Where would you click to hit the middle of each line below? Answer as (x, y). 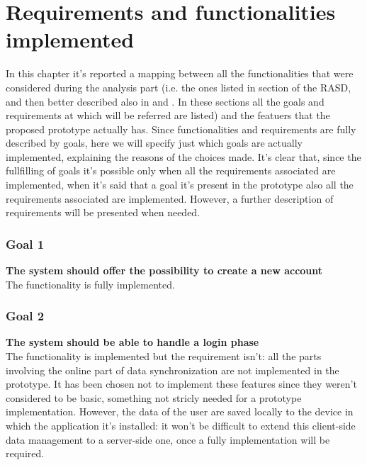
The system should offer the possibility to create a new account (164, 270)
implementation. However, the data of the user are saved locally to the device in (180, 411)
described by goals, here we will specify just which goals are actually (154, 143)
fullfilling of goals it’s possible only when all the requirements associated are (171, 170)
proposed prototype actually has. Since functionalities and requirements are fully (181, 129)
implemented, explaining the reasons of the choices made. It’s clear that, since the (183, 156)
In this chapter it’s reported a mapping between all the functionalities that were (180, 73)
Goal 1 (25, 243)
